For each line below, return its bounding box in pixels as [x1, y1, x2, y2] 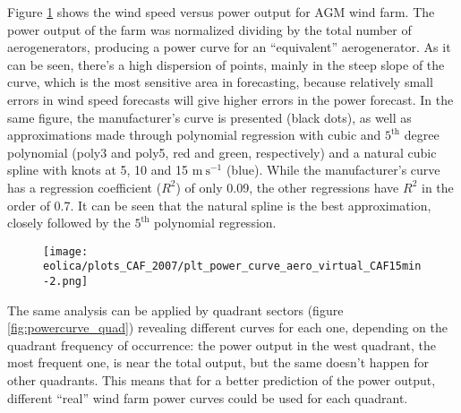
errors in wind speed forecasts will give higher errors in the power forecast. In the [7, 90, 454, 108]
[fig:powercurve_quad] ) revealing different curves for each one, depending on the [7, 318, 448, 337]
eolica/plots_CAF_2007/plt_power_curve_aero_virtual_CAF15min [43, 260, 422, 273]
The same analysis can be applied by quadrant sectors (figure [7, 300, 344, 319]
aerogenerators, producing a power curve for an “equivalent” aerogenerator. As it [7, 38, 451, 56]
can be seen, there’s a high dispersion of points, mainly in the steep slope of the [7, 55, 445, 73]
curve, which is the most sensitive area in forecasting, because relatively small [7, 73, 433, 91]
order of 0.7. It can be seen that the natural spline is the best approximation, [7, 195, 431, 214]
